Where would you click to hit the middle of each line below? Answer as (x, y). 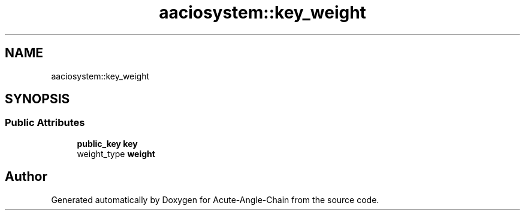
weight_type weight (116, 153)
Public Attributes (45, 123)
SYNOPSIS (37, 99)
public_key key (107, 143)
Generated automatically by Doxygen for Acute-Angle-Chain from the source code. (215, 199)
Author (26, 177)
